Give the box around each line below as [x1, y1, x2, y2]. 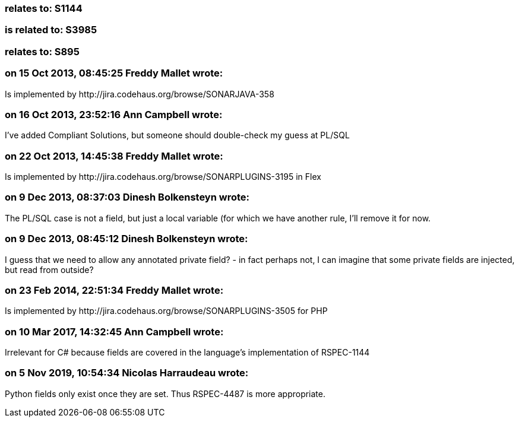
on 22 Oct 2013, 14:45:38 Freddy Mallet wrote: [5, 150, 223, 162]
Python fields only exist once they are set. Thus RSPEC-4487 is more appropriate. [5, 388, 326, 399]
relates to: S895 [5, 45, 80, 58]
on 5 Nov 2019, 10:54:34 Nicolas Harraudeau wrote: [5, 367, 249, 379]
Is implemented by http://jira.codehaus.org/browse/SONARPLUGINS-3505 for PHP [5, 306, 328, 316]
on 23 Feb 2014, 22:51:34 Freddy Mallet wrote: [5, 284, 224, 296]
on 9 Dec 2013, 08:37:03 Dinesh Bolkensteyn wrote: [5, 191, 250, 204]
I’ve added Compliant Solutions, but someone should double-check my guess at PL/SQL [5, 130, 350, 141]
